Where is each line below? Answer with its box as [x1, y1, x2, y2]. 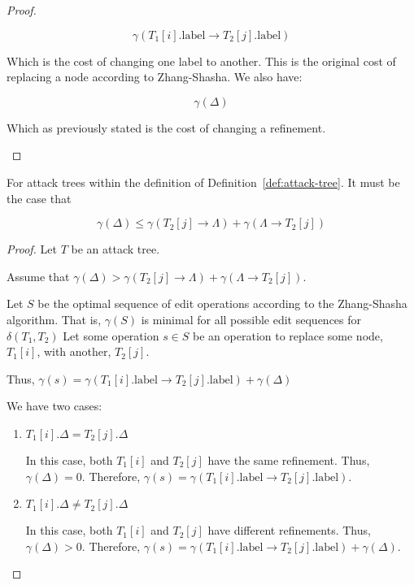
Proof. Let [7, 240, 57, 258]
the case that [7, 189, 72, 206]
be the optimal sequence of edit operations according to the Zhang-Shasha [37, 295, 407, 312]
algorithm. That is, [7, 310, 102, 327]
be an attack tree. [71, 240, 160, 258]
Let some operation [63, 327, 159, 344]
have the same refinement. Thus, [207, 451, 370, 468]
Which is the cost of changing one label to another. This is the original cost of [7, 52, 396, 69]
